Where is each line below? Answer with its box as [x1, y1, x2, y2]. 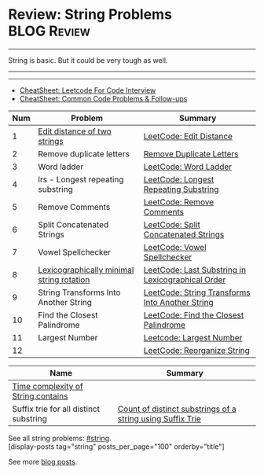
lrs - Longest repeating [38, 174, 124, 185]
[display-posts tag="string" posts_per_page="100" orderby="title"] [8, 442, 225, 451]
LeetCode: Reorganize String [143, 344, 250, 355]
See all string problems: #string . [8, 433, 112, 443]
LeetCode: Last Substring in [143, 264, 246, 275]
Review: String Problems [8, 6, 173, 24]
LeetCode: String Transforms [143, 287, 251, 298]
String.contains [12, 391, 68, 402]
